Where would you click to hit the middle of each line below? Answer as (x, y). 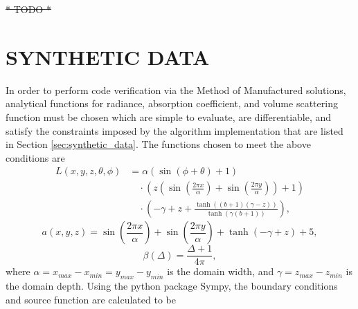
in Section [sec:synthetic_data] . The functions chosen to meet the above (158, 144)
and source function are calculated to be (91, 299)
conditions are (35, 157)
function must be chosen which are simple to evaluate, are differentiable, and (169, 116)
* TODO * (28, 9)
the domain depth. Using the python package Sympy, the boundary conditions (172, 286)
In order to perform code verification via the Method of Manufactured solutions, (176, 90)
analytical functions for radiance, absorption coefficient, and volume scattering (172, 103)
